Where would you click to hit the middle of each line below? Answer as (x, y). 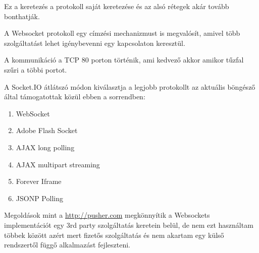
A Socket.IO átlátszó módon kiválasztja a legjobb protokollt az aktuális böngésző (130, 86)
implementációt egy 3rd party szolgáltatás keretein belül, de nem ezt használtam (129, 225)
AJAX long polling (45, 147)
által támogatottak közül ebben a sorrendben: (75, 97)
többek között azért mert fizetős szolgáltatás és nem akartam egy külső (114, 235)
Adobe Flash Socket (47, 130)
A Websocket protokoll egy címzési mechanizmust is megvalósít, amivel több (122, 33)
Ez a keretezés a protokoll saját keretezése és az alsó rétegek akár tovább (117, 6)
